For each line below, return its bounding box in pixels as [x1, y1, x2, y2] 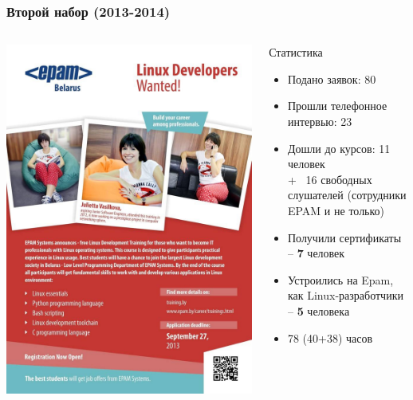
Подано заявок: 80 [287, 70, 376, 87]
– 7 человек [287, 245, 345, 261]
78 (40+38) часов [287, 329, 373, 346]
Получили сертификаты [287, 229, 402, 245]
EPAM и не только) [287, 202, 385, 218]
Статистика [269, 44, 323, 61]
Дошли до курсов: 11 [287, 139, 391, 156]
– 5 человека [287, 302, 350, 319]
